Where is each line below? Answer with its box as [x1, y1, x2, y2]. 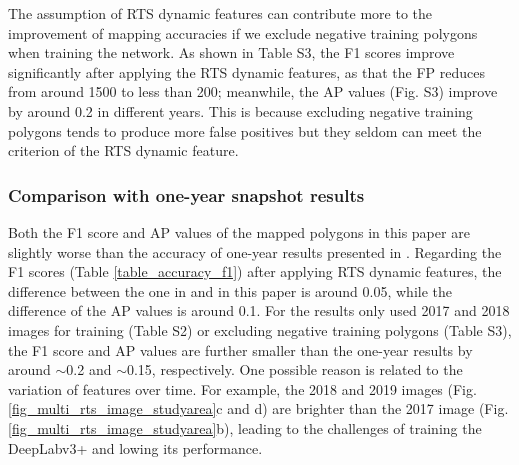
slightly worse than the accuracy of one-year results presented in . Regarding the [8, 241, 502, 262]
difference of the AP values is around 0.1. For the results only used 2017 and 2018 [8, 300, 510, 321]
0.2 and [66, 359, 112, 380]
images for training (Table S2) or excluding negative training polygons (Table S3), [8, 319, 512, 340]
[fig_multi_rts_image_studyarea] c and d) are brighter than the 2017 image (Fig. [8, 398, 509, 419]
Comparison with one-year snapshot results [8, 182, 365, 207]
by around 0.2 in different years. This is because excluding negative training [8, 100, 473, 121]
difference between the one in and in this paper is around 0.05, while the [8, 280, 453, 301]
